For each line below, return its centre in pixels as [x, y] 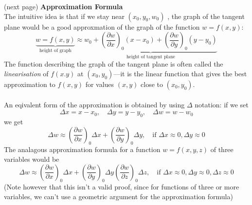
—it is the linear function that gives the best [180, 74]
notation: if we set [222, 104]
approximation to [30, 84]
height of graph [55, 51]
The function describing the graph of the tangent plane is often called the [114, 64]
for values [100, 84]
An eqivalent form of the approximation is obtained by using [94, 104]
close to [152, 84]
